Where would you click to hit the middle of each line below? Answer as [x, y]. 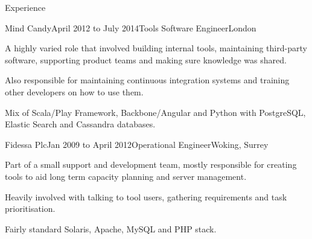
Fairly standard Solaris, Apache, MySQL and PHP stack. [111, 228]
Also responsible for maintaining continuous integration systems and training [147, 80]
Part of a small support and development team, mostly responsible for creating [151, 164]
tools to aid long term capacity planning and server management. [126, 176]
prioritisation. [30, 209]
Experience [25, 7]
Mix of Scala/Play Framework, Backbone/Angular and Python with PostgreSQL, [155, 112]
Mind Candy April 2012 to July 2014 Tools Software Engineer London [131, 27]
